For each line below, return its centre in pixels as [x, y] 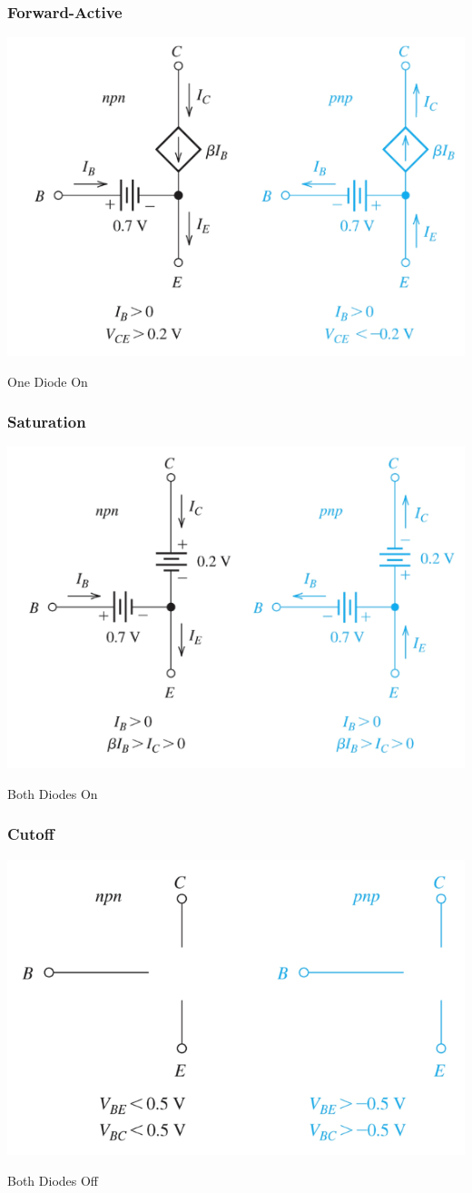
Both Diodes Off [53, 1180]
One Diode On [48, 381]
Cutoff [31, 834]
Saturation [47, 422]
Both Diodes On [53, 793]
